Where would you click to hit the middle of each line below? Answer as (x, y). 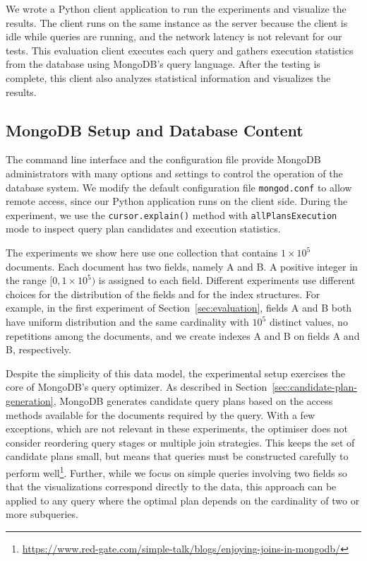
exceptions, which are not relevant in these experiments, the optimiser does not (177, 429)
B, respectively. (38, 349)
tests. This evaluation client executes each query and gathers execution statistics (180, 50)
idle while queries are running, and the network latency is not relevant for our (174, 36)
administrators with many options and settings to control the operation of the (174, 173)
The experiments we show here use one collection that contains (142, 253)
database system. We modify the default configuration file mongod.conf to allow (179, 187)
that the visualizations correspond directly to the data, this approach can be (171, 486)
